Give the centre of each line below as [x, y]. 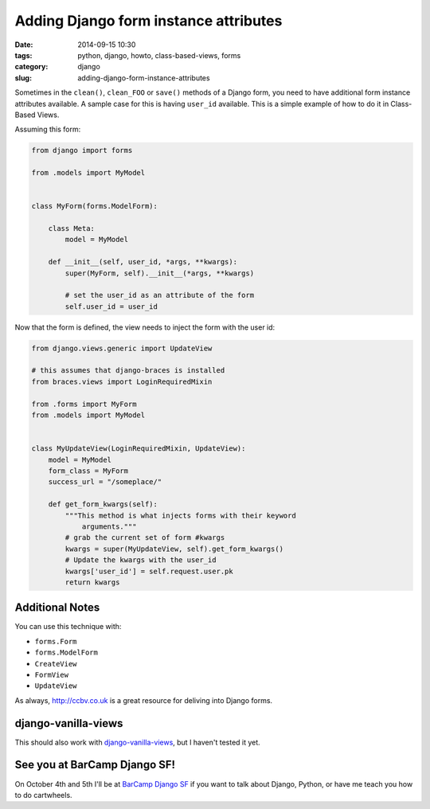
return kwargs [92, 582]
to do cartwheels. [43, 795]
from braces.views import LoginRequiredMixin [122, 381]
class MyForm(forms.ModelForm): [95, 206]
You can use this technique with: [68, 627]
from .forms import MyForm [84, 404]
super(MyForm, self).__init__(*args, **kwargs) [160, 273]
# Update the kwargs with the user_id [141, 560]
